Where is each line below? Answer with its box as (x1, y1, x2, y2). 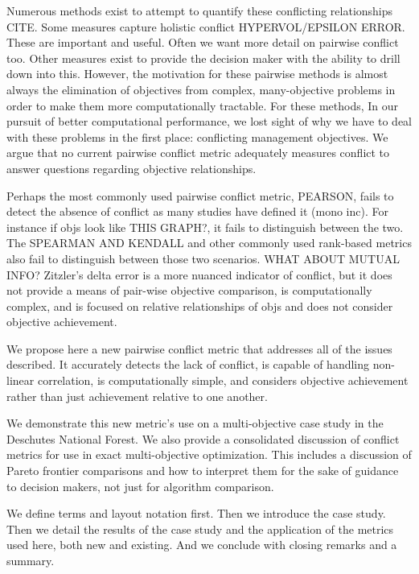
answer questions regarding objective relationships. (6, 159, 257, 176)
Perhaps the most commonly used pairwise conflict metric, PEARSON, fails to (6, 187, 394, 204)
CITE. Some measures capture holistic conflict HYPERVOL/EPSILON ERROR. (6, 18, 405, 35)
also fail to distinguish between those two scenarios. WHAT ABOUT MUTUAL (6, 250, 400, 266)
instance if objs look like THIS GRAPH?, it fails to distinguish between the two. (6, 218, 404, 235)
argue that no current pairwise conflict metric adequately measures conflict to (6, 144, 390, 161)
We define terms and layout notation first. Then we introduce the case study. (6, 505, 386, 522)
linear (6, 372, 35, 389)
